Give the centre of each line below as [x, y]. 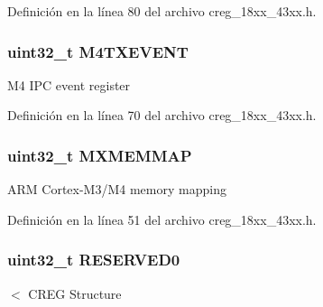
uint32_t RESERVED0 [94, 260]
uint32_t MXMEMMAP [100, 155]
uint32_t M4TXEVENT [98, 51]
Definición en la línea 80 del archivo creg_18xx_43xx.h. [162, 11]
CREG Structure [75, 293]
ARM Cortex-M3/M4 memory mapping [117, 189]
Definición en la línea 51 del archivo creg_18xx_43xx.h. [162, 219]
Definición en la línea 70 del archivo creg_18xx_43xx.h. [162, 115]
